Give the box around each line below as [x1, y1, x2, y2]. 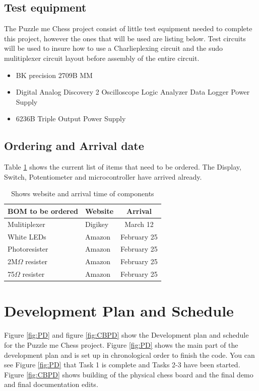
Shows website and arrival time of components [11, 188, 154, 199]
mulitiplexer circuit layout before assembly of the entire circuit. [4, 52, 200, 63]
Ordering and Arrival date [4, 138, 144, 153]
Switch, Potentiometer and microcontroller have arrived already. [4, 171, 202, 182]
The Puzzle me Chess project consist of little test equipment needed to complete [4, 23, 252, 34]
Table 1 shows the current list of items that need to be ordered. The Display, [4, 162, 241, 172]
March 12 [124, 218, 154, 229]
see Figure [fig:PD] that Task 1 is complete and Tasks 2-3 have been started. [4, 359, 240, 370]
